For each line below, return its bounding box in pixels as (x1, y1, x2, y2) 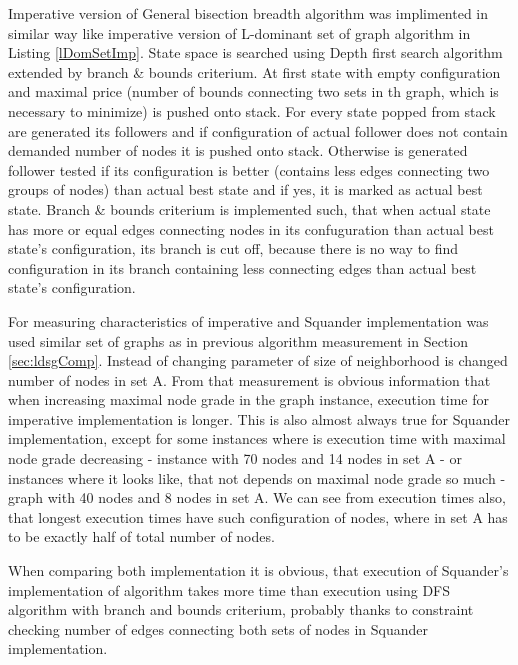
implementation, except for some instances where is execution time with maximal (8, 428, 506, 449)
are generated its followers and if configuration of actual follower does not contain (8, 120, 508, 141)
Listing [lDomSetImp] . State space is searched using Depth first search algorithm (8, 42, 503, 63)
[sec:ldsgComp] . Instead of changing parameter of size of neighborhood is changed (8, 350, 508, 371)
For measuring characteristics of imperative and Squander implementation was (8, 310, 489, 331)
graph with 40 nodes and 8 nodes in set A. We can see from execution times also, (8, 487, 506, 508)
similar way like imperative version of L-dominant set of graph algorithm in (8, 22, 471, 43)
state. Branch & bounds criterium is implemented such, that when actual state (8, 198, 491, 219)
